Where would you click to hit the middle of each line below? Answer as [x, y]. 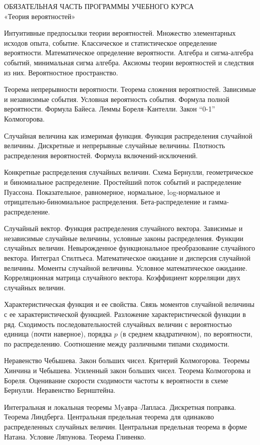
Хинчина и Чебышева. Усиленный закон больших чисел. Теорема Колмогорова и [127, 370]
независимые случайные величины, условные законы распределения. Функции [124, 238]
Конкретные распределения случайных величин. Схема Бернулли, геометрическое [129, 172]
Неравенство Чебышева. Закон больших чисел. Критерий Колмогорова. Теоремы [127, 360]
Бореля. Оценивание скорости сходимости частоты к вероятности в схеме [116, 380]
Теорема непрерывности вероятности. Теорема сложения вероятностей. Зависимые [130, 89]
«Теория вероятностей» [40, 16]
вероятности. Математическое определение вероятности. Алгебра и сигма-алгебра [129, 52]
